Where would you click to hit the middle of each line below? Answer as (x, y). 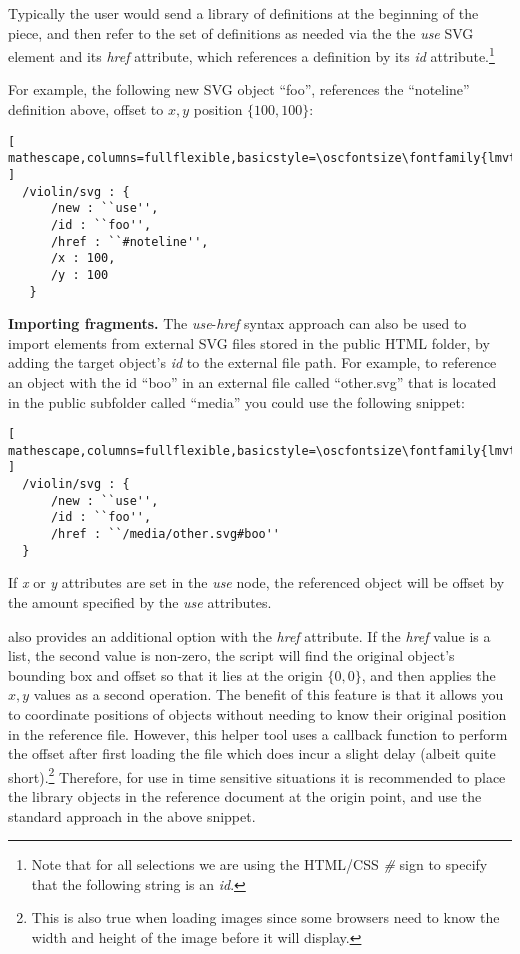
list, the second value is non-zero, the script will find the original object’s (231, 655)
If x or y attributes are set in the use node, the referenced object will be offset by (256, 582)
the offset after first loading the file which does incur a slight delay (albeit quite (252, 753)
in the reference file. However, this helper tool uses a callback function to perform (258, 733)
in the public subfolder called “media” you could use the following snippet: (236, 401)
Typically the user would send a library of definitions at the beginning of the (243, 13)
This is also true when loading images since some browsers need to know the (265, 917)
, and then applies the (428, 674)
